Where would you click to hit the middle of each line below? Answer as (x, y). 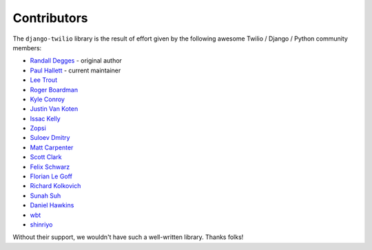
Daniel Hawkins (52, 205)
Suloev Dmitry (50, 138)
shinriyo (41, 225)
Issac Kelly (45, 118)
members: (27, 48)
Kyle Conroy (48, 99)
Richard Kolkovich (55, 186)
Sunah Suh (45, 196)
